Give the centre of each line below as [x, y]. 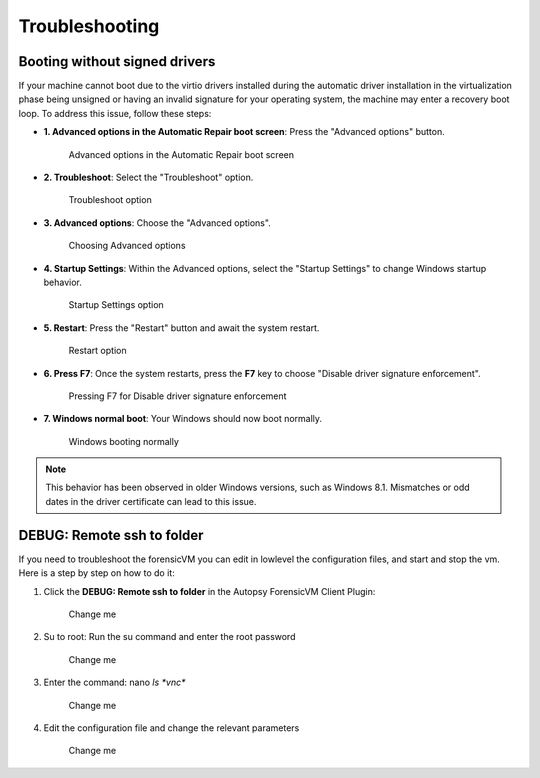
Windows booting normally [124, 441]
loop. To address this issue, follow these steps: [115, 113]
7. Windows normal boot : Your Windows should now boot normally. [183, 419]
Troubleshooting [89, 26]
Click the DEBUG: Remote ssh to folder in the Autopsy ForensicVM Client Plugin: [209, 591]
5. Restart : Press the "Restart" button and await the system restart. [181, 327]
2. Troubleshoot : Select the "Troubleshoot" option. [148, 177]
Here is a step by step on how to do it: [96, 573]
